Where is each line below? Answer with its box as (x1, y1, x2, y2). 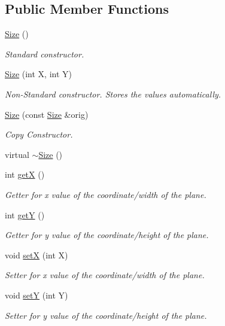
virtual (5, 148, 29, 160)
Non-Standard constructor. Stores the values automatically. (5, 87, 221, 100)
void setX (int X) (5, 248, 68, 261)
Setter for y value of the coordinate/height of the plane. (5, 309, 207, 321)
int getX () (5, 168, 45, 181)
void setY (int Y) (5, 288, 68, 301)
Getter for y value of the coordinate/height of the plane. (5, 228, 209, 241)
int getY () (5, 208, 45, 221)
